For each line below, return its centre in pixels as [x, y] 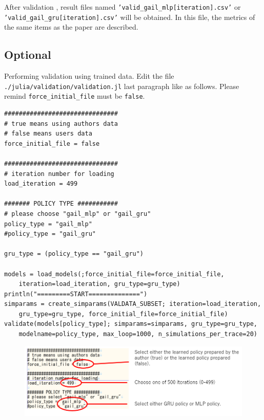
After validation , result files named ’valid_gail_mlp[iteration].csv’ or [123, 7]
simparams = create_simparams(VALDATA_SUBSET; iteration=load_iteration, [133, 304]
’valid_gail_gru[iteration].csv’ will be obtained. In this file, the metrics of [130, 17]
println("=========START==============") [76, 294]
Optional [28, 54]
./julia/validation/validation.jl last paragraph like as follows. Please [122, 86]
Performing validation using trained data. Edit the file [89, 76]
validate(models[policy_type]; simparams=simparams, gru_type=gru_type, [131, 324]
